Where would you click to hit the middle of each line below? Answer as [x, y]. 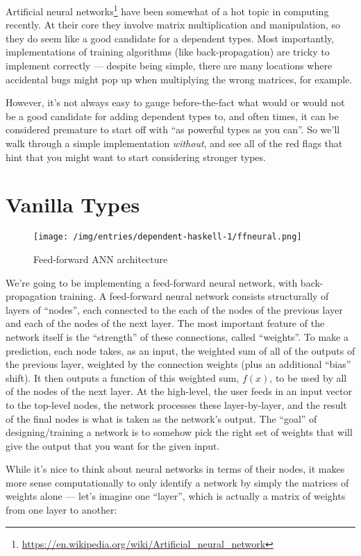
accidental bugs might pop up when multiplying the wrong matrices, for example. [179, 79]
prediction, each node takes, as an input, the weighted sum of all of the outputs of [180, 350]
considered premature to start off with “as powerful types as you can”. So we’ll [173, 129]
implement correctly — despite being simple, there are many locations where [169, 66]
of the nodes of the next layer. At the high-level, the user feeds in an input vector [179, 391]
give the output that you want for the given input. [113, 445]
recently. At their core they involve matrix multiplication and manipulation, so [173, 25]
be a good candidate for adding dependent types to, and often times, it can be [172, 116]
